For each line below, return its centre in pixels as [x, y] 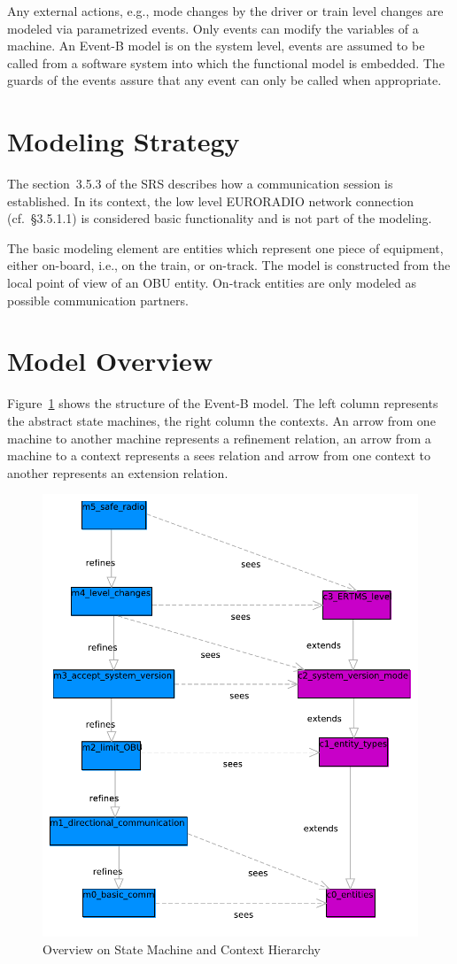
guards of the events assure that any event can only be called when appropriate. [225, 80]
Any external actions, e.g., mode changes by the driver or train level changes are [225, 11]
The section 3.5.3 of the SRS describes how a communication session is [200, 184]
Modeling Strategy [124, 141]
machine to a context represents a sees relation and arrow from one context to [219, 455]
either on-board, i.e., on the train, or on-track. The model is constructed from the [229, 265]
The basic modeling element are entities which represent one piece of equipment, [225, 247]
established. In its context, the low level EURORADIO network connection [211, 201]
